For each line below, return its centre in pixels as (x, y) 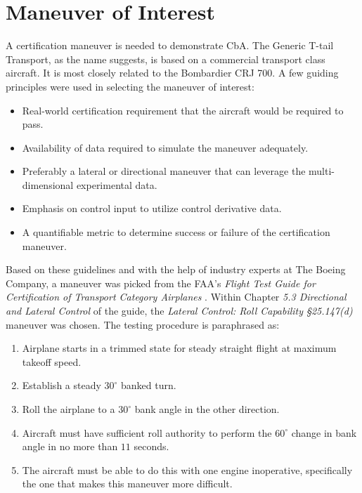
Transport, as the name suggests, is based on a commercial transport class (166, 59)
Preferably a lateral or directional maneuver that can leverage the (164, 171)
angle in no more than (70, 446)
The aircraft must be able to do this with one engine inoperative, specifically (187, 469)
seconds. (151, 446)
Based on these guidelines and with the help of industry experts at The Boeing (176, 269)
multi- (322, 171)
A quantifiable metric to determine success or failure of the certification (176, 232)
